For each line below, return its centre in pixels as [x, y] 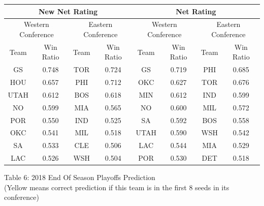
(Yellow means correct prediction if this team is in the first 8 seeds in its [117, 187]
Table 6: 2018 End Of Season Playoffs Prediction [80, 177]
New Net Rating [68, 11]
